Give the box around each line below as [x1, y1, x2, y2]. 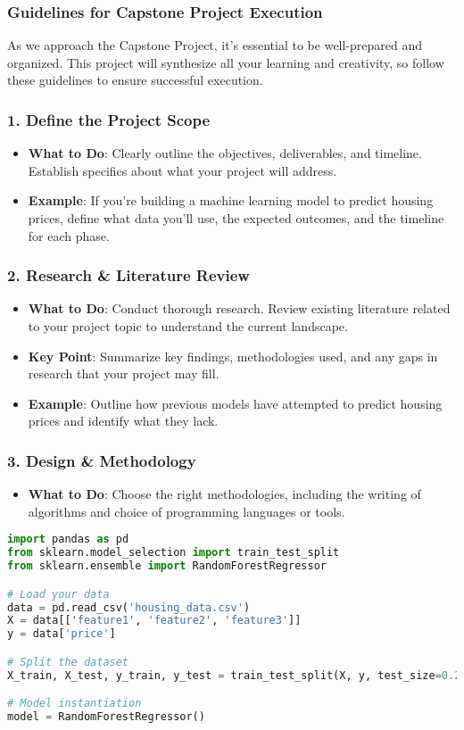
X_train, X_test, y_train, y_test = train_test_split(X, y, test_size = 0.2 [7, 668, 461, 682]
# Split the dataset [7, 655, 129, 668]
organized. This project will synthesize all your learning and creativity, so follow [7, 53, 444, 71]
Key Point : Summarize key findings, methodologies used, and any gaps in [28, 346, 438, 365]
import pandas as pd [7, 533, 129, 546]
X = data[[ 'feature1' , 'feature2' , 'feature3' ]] [7, 614, 302, 627]
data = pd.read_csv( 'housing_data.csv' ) [7, 601, 251, 614]
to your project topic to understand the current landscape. [28, 317, 348, 335]
